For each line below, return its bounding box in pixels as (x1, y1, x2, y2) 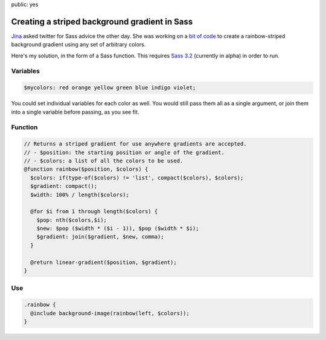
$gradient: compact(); (30, 183, 98, 190)
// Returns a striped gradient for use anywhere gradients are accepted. (24, 141, 247, 147)
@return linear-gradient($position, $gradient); (30, 258, 177, 266)
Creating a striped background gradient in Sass (11, 16, 193, 27)
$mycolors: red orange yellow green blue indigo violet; (24, 85, 196, 91)
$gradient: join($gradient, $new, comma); (36, 233, 164, 240)
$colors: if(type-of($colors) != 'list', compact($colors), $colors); (30, 174, 244, 181)
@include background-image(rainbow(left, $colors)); (30, 310, 190, 316)
